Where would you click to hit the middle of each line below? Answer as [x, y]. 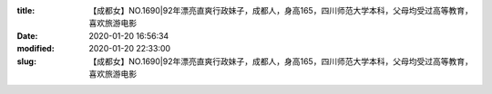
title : [26, 10]
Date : [27, 35]
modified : [36, 49]
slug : [26, 61]
